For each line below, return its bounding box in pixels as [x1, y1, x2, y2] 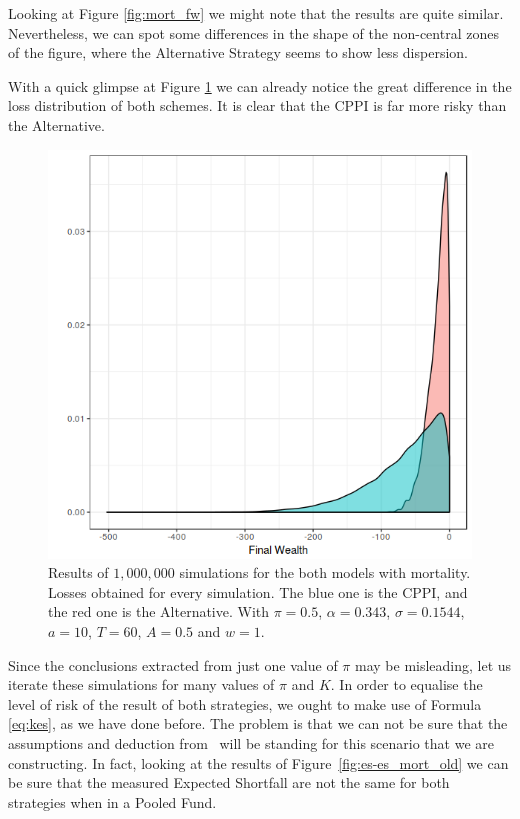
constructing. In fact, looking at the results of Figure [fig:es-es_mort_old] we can [8, 752, 509, 773]
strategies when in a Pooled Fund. [8, 791, 217, 812]
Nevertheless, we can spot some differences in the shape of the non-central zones [8, 22, 499, 43]
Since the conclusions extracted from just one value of [8, 654, 338, 675]
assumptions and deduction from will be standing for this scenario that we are [8, 733, 494, 754]
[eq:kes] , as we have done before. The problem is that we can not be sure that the [8, 713, 508, 734]
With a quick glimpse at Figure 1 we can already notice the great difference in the [8, 75, 512, 96]
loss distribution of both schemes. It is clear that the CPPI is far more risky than [8, 95, 507, 116]
